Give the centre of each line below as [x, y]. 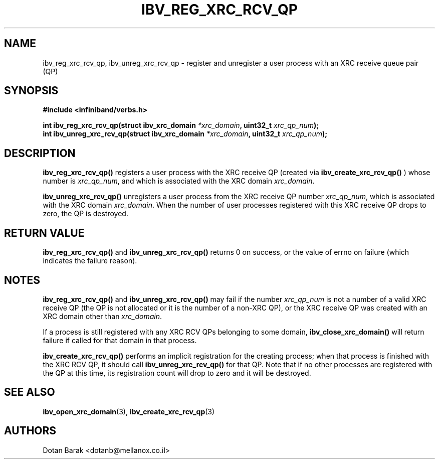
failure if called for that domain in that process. [120, 340]
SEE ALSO [30, 392]
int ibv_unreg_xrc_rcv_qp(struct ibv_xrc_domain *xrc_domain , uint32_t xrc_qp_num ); [185, 134]
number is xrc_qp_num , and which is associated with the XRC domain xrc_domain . [179, 181]
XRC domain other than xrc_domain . [102, 316]
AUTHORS [30, 431]
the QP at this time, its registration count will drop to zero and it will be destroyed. [177, 373]
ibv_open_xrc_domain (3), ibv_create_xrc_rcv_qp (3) [129, 411]
